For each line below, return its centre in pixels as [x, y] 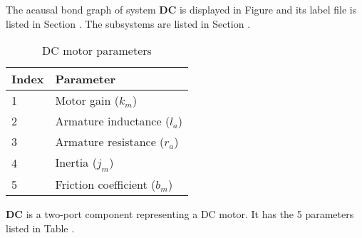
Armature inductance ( [113, 121]
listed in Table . [40, 228]
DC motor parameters [97, 51]
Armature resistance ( [110, 142]
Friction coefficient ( [105, 185]
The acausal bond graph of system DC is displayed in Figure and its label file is [181, 9]
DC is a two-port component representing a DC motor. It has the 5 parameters [180, 214]
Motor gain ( [87, 100]
